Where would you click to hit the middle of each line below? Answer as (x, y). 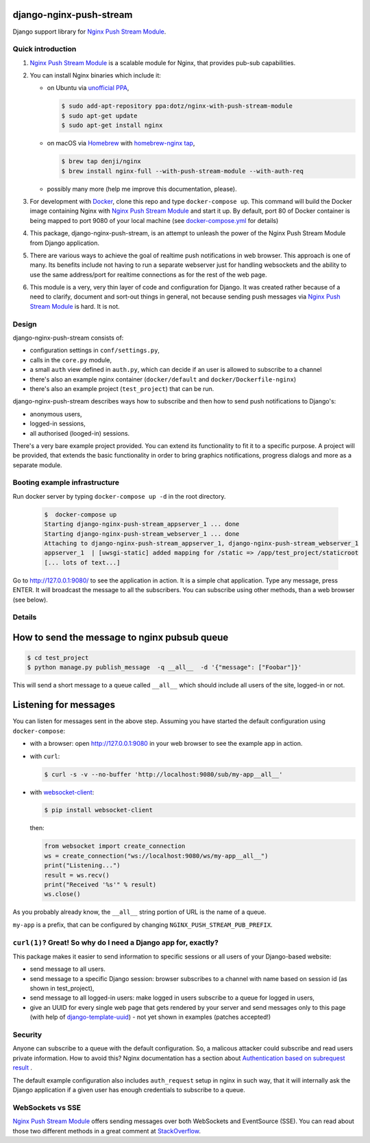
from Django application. (64, 243)
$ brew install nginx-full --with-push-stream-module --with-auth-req (183, 171)
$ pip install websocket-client (99, 810)
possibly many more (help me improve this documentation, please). (142, 189)
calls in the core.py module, (71, 360)
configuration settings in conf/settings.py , (95, 351)
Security (27, 1035)
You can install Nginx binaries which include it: (95, 75)
